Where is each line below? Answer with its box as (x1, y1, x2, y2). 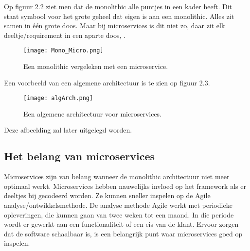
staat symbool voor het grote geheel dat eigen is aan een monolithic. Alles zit (4, 11, 234, 21)
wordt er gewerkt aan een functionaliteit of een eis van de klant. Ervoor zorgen (4, 219, 239, 229)
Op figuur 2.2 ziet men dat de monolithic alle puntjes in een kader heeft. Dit (4, 1, 232, 11)
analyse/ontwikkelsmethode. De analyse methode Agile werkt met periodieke (4, 200, 232, 210)
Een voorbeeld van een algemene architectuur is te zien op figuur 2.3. (4, 77, 210, 87)
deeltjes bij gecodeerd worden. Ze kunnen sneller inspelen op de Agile (4, 190, 211, 201)
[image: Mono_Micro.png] (23, 47, 104, 54)
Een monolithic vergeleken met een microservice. (23, 61, 168, 71)
